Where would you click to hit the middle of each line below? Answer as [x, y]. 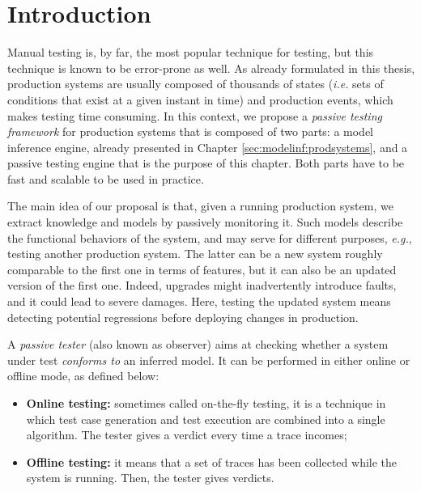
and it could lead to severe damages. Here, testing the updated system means [199, 301]
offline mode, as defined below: [83, 376]
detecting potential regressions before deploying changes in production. [183, 317]
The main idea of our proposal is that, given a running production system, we [200, 206]
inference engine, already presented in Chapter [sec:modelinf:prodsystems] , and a [208, 147]
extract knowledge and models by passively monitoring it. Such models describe [205, 222]
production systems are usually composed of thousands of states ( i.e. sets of [196, 84]
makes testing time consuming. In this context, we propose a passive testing [195, 115]
